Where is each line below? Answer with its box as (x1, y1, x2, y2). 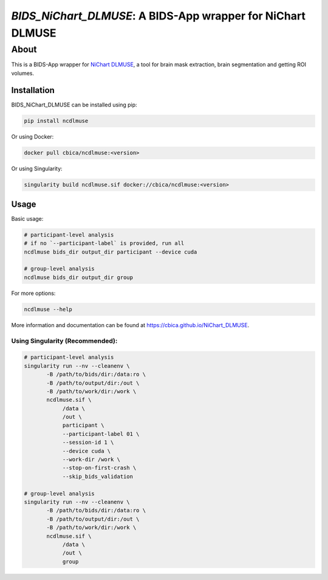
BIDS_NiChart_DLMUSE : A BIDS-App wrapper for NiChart (11, 9, 306, 22)
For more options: (11, 289, 56, 297)
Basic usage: (11, 215, 44, 222)
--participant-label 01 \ (62, 430, 140, 437)
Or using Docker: (11, 133, 54, 140)
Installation (11, 85, 55, 95)
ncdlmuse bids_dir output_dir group (24, 274, 134, 281)
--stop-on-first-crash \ (62, 464, 137, 471)
